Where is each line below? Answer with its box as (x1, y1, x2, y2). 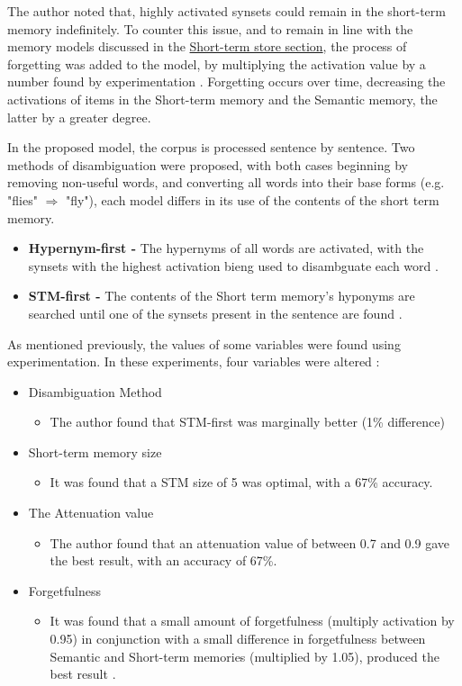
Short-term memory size (28, 442, 162, 461)
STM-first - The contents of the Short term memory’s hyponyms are (28, 286, 415, 305)
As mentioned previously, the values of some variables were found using (7, 334, 401, 353)
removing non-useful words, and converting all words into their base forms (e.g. (7, 173, 445, 192)
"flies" (7, 190, 38, 209)
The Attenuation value (28, 503, 154, 522)
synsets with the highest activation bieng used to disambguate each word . (28, 256, 439, 275)
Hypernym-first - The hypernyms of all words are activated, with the (28, 239, 424, 257)
